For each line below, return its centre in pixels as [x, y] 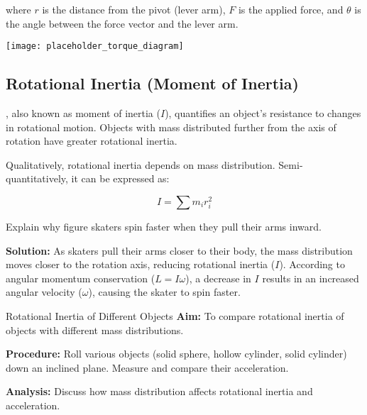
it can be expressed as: [120, 178]
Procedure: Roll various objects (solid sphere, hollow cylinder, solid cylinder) [176, 354]
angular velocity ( [44, 292]
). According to [312, 264]
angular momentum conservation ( [81, 278]
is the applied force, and [291, 9]
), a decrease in [218, 278]
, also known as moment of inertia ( [83, 113]
